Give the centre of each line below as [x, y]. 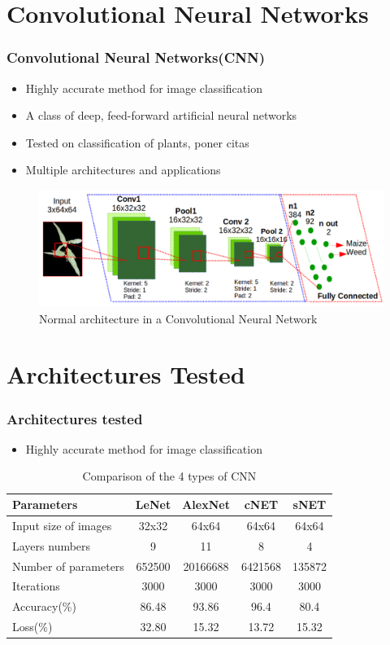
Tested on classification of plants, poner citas [137, 142]
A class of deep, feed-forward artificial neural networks [161, 115]
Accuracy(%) [44, 606]
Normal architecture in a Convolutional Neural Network [178, 318]
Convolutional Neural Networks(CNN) [136, 57]
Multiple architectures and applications [123, 170]
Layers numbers [52, 545]
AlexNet [206, 505]
